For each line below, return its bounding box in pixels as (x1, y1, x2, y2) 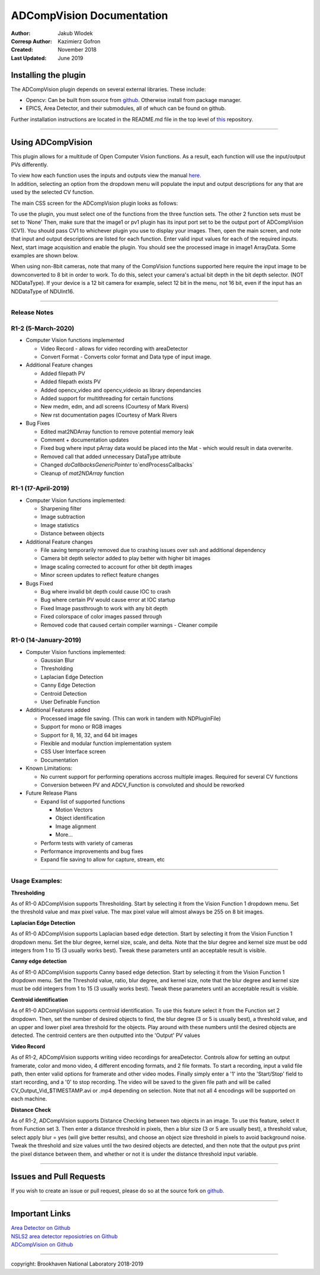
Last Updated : (11, 54, 47, 62)
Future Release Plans (25, 789, 77, 797)
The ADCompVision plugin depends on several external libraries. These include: (11, 85, 206, 93)
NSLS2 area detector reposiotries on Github (11, 1232, 118, 1240)
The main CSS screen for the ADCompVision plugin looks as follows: (11, 199, 178, 207)
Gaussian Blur (40, 656, 75, 664)
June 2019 (57, 54, 84, 62)
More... (55, 831, 73, 838)
